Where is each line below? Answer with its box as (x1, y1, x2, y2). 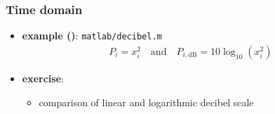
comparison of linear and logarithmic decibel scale (39, 94, 254, 109)
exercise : (22, 70, 64, 85)
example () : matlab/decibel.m (22, 28, 162, 43)
